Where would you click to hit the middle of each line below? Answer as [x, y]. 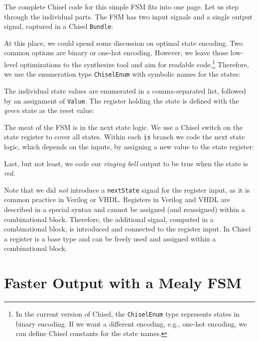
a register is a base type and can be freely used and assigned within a [110, 238]
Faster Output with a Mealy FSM [123, 283]
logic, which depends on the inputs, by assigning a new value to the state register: [129, 147]
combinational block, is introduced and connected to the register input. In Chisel [128, 229]
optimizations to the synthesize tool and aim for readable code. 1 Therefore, [134, 63]
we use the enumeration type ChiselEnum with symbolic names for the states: [122, 74]
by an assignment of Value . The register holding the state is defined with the [122, 100]
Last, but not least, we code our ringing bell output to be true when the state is [126, 163]
